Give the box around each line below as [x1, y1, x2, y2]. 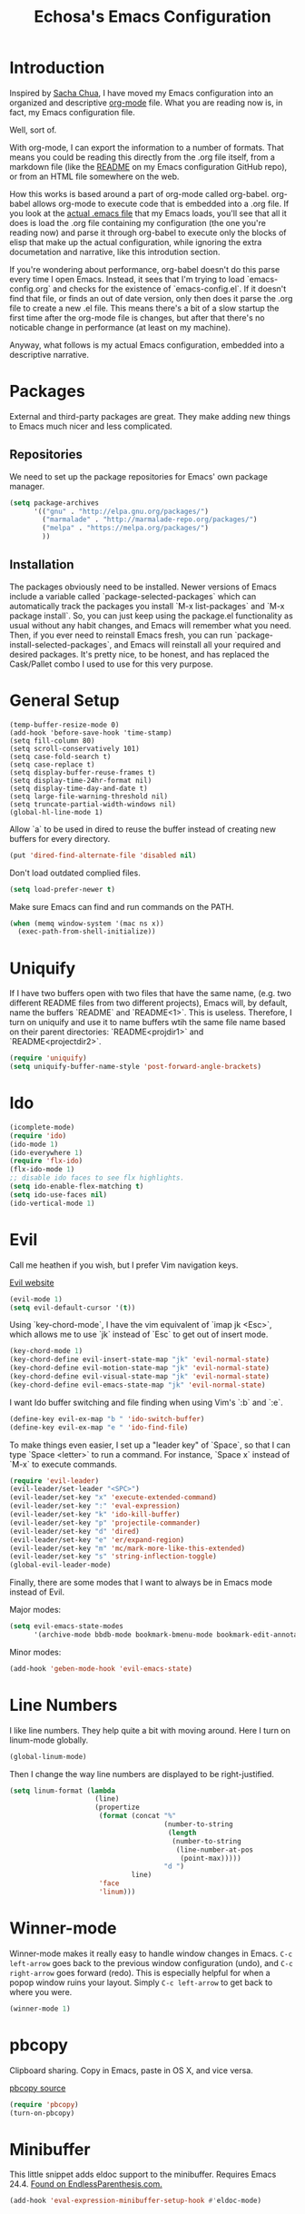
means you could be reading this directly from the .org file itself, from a [9, 152, 275, 163]
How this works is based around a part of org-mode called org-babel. [9, 188, 270, 199]
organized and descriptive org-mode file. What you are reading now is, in [9, 97, 283, 108]
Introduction [9, 57, 105, 78]
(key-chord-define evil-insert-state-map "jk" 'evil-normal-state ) [9, 1355, 271, 1364]
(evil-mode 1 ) [9, 1294, 64, 1304]
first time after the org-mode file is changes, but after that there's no [9, 311, 265, 323]
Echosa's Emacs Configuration [34, 6, 271, 27]
